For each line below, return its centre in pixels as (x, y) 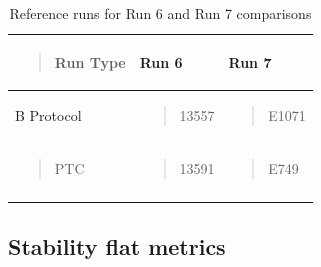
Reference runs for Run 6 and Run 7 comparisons (160, 13)
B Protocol (48, 115)
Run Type (90, 61)
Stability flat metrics (117, 246)
